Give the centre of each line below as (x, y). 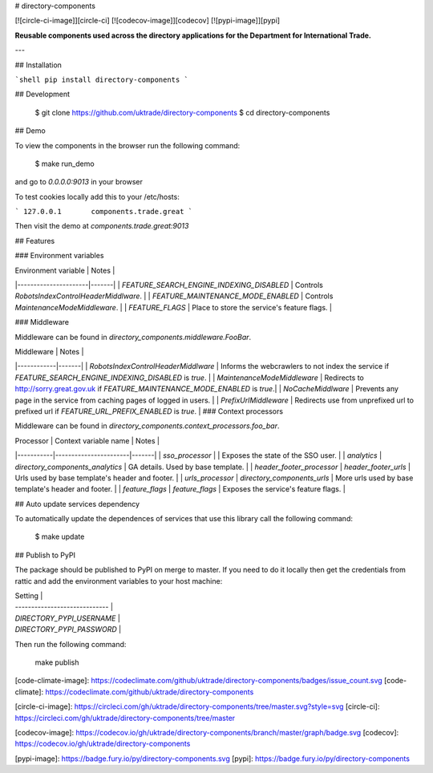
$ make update (60, 536)
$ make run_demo (65, 164)
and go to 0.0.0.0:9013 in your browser (79, 182)
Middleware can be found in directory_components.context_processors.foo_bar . (147, 426)
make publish (57, 662)
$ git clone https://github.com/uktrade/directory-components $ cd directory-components (182, 112)
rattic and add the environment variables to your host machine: (119, 581)
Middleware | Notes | (49, 351)
